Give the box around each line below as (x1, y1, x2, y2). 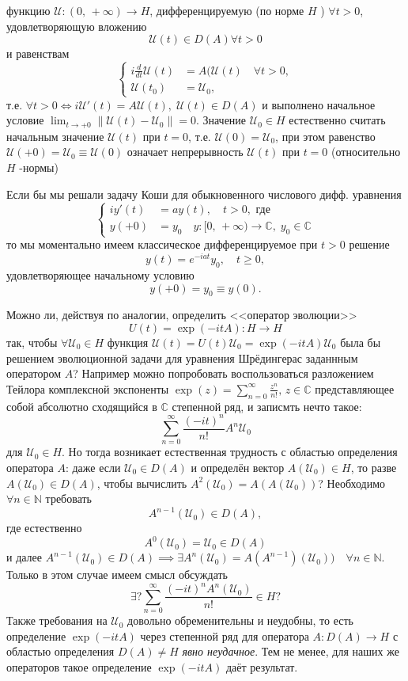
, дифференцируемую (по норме (149, 2, 304, 18)
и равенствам (6, 45, 70, 62)
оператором (6, 365, 62, 382)
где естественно (6, 519, 82, 536)
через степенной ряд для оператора (140, 627, 309, 644)
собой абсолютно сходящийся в (6, 398, 157, 414)
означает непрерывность (127, 143, 244, 160)
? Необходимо (318, 474, 386, 491)
